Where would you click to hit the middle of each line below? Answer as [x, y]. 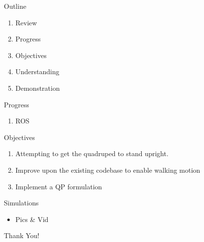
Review [26, 22]
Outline [15, 6]
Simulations [21, 203]
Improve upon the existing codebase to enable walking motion [108, 170]
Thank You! [22, 235]
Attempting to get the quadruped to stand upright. [92, 153]
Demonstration [37, 88]
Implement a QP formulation [59, 186]
